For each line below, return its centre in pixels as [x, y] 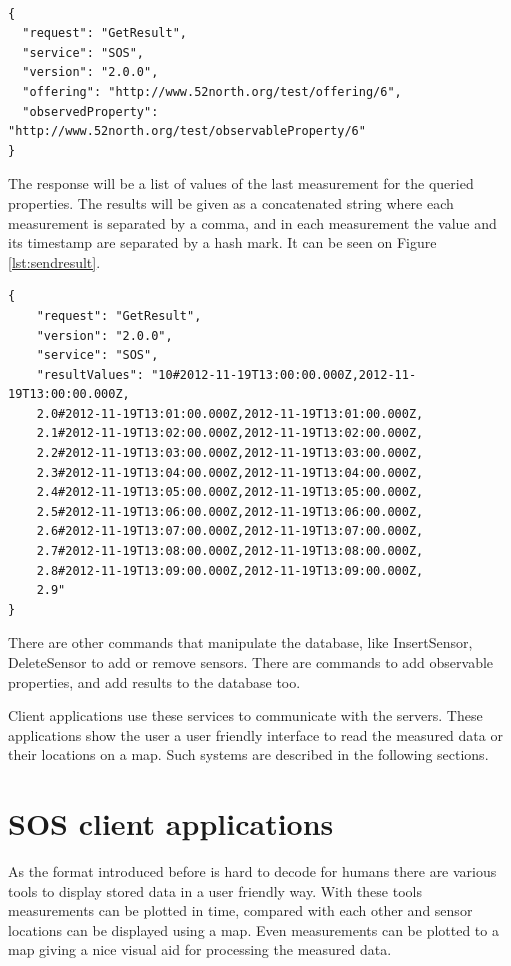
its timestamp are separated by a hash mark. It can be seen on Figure [222, 242]
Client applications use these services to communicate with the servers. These [245, 715]
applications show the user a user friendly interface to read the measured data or [255, 734]
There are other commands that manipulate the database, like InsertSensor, [240, 642]
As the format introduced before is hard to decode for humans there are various [252, 871]
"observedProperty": [90, 111]
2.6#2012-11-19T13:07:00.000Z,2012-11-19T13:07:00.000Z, [230, 531]
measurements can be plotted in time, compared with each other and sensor [240, 910]
